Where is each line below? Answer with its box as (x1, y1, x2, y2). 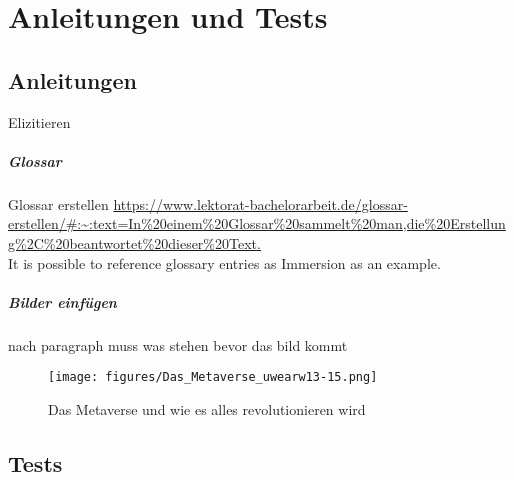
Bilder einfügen (8, 291, 117, 312)
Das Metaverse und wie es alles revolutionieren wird (48, 398, 366, 419)
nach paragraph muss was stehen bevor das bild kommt (8, 334, 348, 355)
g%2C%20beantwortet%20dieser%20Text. (8, 232, 261, 253)
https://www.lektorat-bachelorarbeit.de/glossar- (113, 193, 408, 214)
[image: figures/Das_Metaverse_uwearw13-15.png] (48, 370, 378, 385)
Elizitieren (8, 111, 71, 132)
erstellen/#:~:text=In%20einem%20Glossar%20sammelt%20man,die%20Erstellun (8, 213, 506, 234)
